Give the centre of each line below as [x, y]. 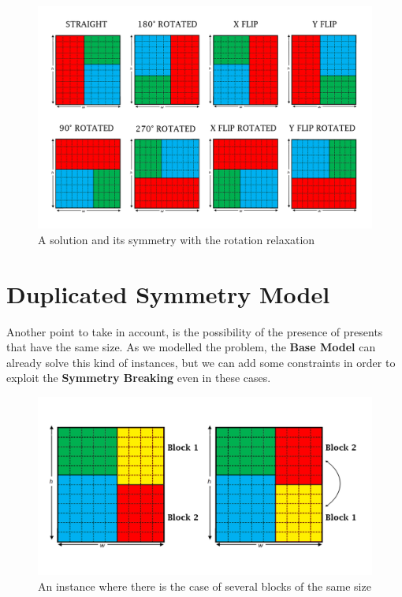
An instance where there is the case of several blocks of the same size [205, 586]
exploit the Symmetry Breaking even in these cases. [139, 378]
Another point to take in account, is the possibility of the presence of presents [195, 331]
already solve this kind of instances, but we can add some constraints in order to [201, 362]
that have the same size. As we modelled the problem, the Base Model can [191, 347]
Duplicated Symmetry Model [168, 293]
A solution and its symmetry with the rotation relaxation [177, 239]
